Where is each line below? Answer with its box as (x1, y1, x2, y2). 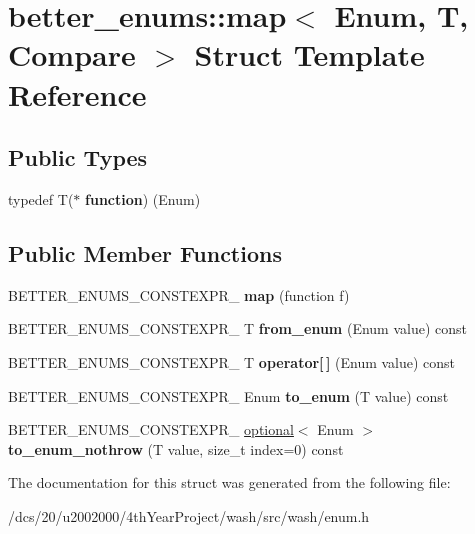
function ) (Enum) (85, 188, 201, 209)
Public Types (8, 142, 148, 173)
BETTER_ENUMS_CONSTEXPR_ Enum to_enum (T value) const (8, 385, 449, 406)
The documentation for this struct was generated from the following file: (8, 472, 451, 493)
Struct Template (194, 34, 425, 75)
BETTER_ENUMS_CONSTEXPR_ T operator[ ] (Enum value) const (8, 351, 456, 372)
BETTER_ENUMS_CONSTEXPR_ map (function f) (8, 284, 350, 305)
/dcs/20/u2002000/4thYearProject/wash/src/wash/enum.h (8, 505, 370, 526)
